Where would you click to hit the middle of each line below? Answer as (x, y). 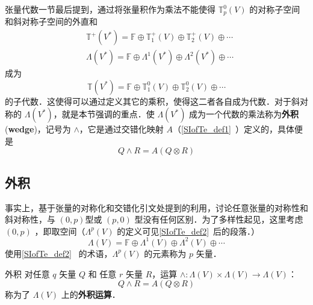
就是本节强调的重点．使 (108, 114)
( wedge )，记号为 (38, 129)
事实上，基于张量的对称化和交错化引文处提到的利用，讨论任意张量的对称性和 (156, 207)
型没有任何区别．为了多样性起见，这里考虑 (219, 219)
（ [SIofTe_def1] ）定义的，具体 (234, 129)
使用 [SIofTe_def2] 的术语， (59, 253)
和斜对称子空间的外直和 (51, 21)
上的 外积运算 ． (91, 294)
